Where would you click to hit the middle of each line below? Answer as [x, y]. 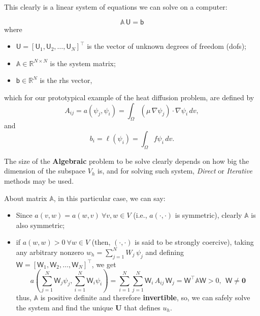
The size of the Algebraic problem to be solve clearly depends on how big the [127, 161]
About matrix [26, 198]
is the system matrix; [83, 63]
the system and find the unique [64, 307]
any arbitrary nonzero [50, 252]
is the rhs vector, [66, 80]
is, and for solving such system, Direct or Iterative [175, 171]
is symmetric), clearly [208, 215]
